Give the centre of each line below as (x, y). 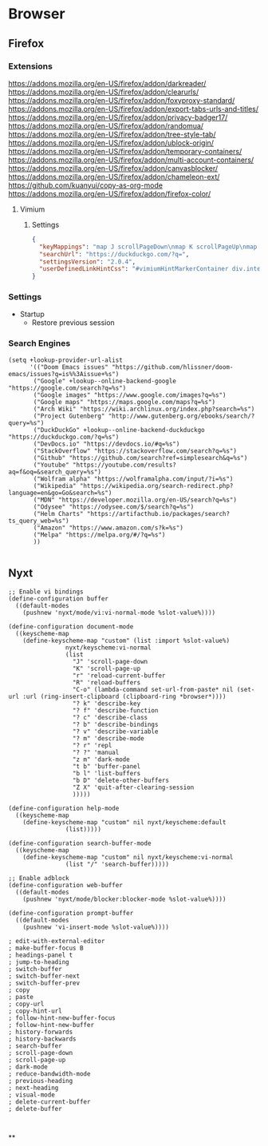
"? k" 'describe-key (106, 704)
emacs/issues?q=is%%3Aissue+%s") (64, 374)
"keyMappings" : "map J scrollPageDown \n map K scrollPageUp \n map (148, 247)
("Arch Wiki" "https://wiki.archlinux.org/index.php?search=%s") (144, 409)
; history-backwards (43, 1039)
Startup (32, 314)
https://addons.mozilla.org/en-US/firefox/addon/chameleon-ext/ (114, 176)
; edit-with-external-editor (57, 941)
